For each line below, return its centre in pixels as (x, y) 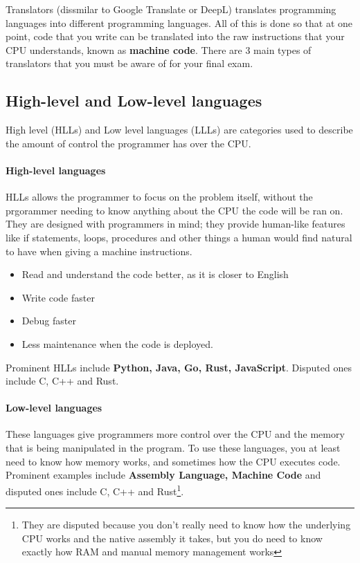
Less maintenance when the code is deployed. (117, 343)
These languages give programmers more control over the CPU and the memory (175, 434)
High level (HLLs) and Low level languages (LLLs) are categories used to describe (179, 130)
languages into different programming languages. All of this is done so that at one (179, 22)
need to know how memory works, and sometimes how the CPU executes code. (173, 461)
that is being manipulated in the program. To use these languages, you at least (173, 448)
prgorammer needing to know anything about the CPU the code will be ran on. (174, 210)
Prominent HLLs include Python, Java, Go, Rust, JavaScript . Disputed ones (179, 367)
